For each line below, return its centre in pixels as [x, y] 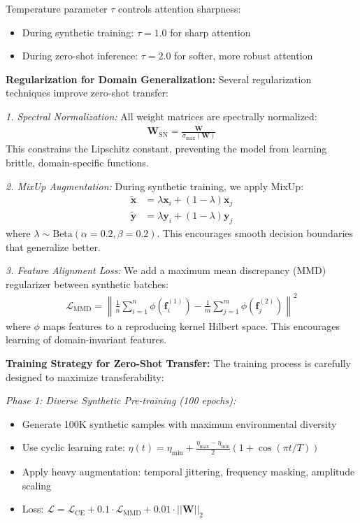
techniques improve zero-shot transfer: [87, 93]
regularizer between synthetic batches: [87, 284]
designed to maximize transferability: [85, 377]
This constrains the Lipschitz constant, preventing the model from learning [166, 149]
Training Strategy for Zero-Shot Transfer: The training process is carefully [178, 363]
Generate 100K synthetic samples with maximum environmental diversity [179, 423]
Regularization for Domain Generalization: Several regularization [159, 79]
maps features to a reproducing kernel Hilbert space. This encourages [191, 325]
